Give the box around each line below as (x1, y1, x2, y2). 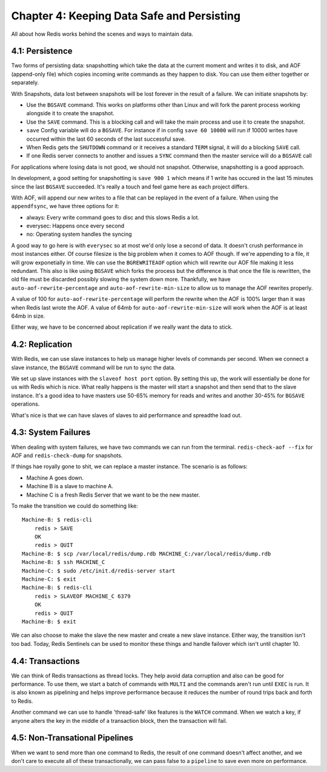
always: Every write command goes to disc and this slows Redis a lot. (26, 213, 200, 221)
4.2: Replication (11, 340, 73, 350)
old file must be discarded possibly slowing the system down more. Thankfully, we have (11, 276, 231, 283)
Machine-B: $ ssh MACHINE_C (22, 559, 105, 566)
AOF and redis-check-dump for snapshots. (11, 452, 123, 459)
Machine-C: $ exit (22, 576, 77, 583)
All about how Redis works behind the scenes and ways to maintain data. (11, 30, 194, 38)
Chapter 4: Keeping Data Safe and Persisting (11, 9, 241, 22)
